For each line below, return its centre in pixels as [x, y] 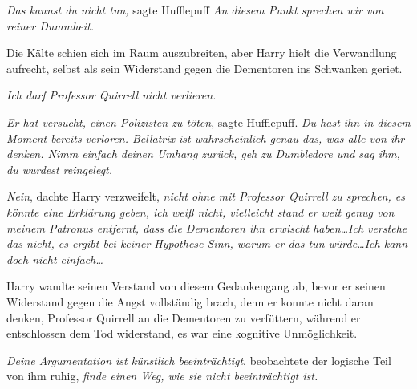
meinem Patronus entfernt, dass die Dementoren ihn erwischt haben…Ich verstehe [207, 227]
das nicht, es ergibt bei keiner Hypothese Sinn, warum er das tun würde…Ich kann [207, 243]
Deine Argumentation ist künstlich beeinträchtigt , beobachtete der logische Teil [199, 360]
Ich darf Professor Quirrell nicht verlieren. [111, 95]
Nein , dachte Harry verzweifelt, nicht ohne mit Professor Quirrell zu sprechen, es [206, 196]
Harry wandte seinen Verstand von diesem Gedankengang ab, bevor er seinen [196, 286]
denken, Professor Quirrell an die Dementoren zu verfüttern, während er [184, 317]
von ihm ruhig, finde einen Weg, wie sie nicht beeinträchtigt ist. [162, 376]
